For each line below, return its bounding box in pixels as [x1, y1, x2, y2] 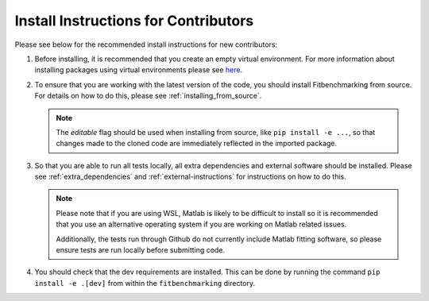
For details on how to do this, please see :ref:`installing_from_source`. [34, 91, 262, 101]
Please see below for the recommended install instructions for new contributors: [14, 40, 278, 49]
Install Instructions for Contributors [14, 12, 254, 29]
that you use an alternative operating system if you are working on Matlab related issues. [56, 219, 347, 230]
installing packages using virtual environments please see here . [34, 65, 242, 75]
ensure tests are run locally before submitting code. [56, 245, 226, 255]
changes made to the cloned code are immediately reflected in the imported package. [56, 139, 338, 149]
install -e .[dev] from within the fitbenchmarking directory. [34, 278, 256, 287]
